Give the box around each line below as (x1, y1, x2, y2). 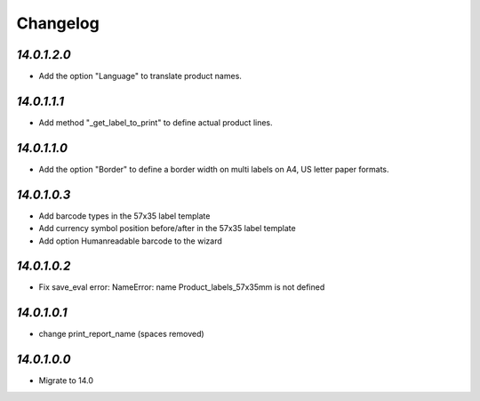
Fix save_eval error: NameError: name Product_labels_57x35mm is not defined (38, 282, 325, 293)
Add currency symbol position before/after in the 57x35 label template (38, 223, 297, 234)
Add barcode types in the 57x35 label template (38, 210, 211, 221)
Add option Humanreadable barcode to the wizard (38, 236, 222, 246)
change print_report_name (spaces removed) (38, 329, 204, 340)
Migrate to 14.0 (38, 375, 93, 386)
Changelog (16, 13, 100, 33)
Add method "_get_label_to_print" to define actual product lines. (38, 116, 273, 128)
